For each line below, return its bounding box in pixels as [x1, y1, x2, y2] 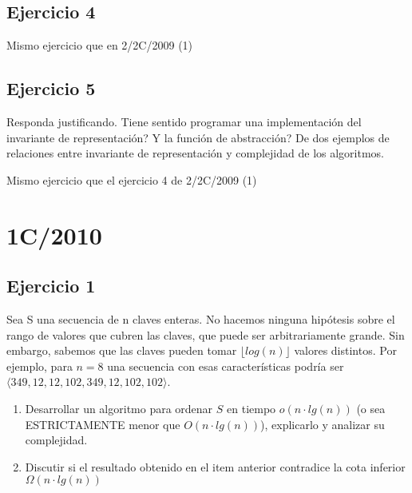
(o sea [356, 400, 386, 416]
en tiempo [227, 400, 276, 416]
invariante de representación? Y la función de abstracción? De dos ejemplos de [6, 129, 390, 145]
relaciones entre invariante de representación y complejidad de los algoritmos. [6, 145, 385, 161]
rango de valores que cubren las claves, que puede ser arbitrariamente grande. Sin [6, 326, 405, 343]
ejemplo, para [6, 357, 73, 374]
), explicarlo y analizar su [260, 415, 385, 432]
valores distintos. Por [294, 342, 397, 359]
